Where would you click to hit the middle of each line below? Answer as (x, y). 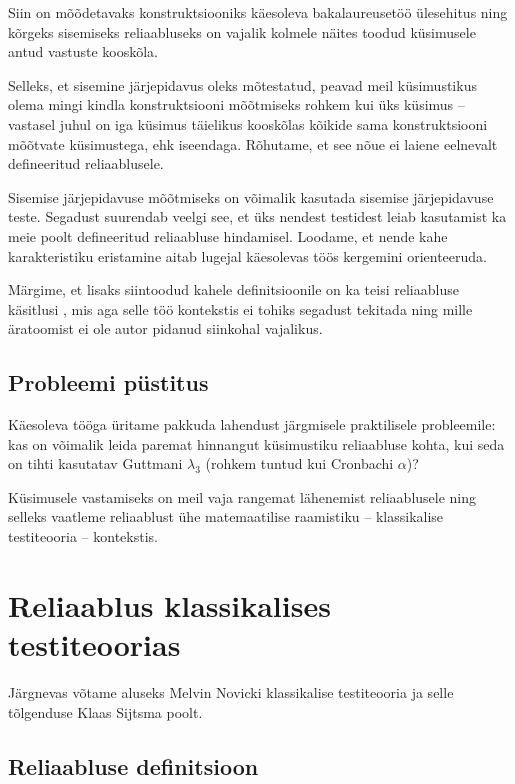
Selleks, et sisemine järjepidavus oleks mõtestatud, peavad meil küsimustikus (242, 84)
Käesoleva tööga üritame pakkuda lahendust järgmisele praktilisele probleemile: (252, 424)
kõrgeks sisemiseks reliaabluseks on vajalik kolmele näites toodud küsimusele (242, 31)
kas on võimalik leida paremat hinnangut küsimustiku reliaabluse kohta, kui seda (256, 443)
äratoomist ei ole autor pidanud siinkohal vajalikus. (165, 328)
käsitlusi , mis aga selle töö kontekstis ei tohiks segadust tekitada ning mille (240, 308)
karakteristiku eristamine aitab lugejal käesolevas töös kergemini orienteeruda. (247, 255)
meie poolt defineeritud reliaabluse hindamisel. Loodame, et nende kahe (228, 235)
